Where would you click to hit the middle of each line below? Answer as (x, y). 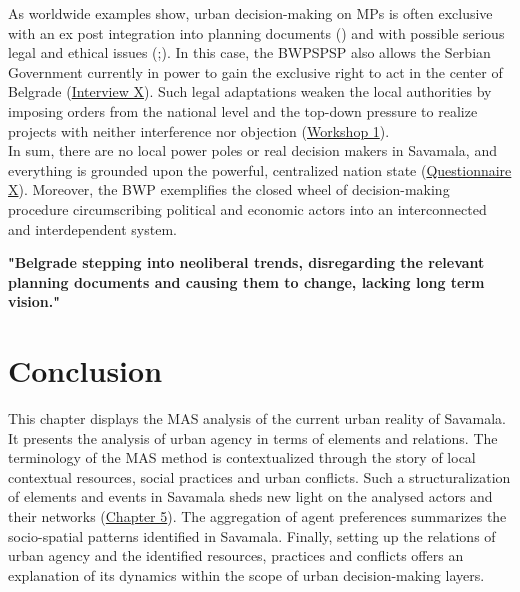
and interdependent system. (92, 228)
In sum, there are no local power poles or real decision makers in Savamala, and (252, 150)
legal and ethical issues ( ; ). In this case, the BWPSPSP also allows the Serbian (249, 52)
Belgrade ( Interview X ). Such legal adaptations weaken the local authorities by (250, 91)
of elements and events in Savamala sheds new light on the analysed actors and (250, 496)
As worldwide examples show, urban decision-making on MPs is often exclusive (250, 13)
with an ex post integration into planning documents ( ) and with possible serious (256, 32)
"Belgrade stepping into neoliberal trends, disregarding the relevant (246, 262)
